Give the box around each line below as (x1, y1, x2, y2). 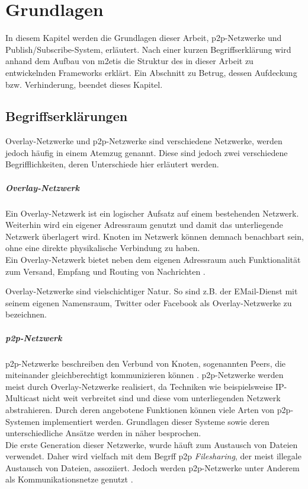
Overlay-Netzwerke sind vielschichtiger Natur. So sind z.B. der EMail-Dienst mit (5, 285, 298, 297)
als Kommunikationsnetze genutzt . (5, 473, 133, 485)
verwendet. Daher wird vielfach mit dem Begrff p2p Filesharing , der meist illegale (5, 450, 301, 462)
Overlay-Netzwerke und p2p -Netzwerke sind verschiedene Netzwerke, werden (5, 135, 283, 147)
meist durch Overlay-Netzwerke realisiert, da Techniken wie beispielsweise (5, 380, 273, 392)
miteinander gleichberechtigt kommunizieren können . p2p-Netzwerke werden (5, 369, 284, 381)
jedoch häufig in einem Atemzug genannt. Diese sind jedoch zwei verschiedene (5, 146, 288, 158)
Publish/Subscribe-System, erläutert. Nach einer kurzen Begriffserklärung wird (5, 43, 291, 55)
